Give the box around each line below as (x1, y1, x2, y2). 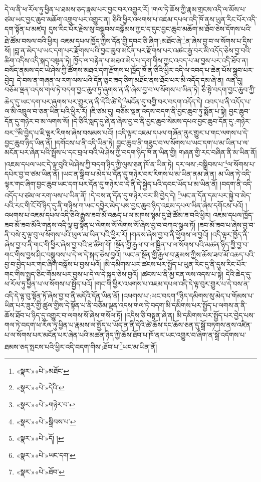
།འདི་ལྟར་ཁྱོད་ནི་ (210, 229, 249, 240)
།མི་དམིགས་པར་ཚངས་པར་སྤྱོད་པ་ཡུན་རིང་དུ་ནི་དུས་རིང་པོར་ (103, 259, 247, 269)
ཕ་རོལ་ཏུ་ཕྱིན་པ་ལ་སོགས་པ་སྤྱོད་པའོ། (5, 278, 92, 289)
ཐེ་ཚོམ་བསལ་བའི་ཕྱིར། (5, 35, 58, 46)
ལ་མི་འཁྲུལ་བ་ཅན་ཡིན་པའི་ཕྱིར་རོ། (5, 106, 88, 116)
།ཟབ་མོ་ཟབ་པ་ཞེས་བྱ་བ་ (197, 219, 255, 230)
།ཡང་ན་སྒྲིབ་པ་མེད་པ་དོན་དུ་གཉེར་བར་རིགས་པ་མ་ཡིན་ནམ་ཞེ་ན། (61, 169, 216, 179)
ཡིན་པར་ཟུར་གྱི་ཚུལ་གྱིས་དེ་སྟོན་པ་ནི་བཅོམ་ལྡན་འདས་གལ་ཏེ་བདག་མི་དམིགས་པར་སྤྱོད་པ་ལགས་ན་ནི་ (5, 300, 247, 310)
